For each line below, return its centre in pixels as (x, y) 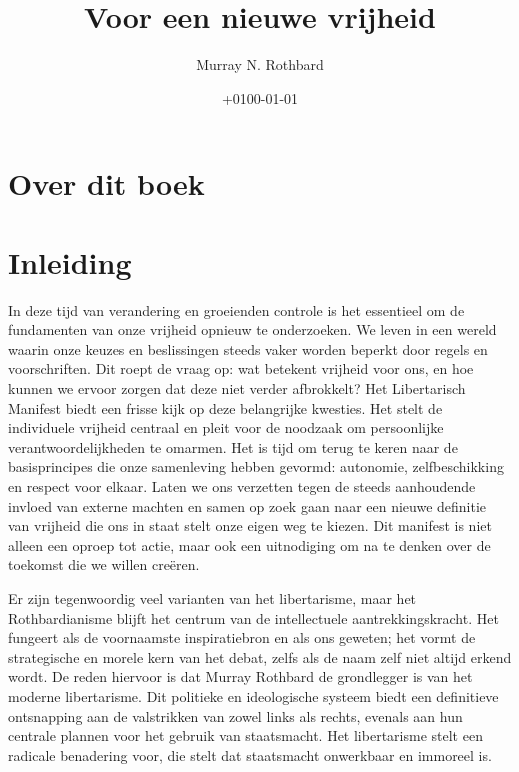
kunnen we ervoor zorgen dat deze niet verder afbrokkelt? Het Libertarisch (237, 388)
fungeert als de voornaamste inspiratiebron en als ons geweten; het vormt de (242, 637)
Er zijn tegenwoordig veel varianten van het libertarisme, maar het (212, 597)
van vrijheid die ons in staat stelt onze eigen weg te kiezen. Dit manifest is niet (250, 525)
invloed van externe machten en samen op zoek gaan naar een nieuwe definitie (247, 505)
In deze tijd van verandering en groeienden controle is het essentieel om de (236, 309)
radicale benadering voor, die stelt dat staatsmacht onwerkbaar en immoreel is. (250, 754)
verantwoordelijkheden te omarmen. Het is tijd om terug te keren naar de (233, 446)
